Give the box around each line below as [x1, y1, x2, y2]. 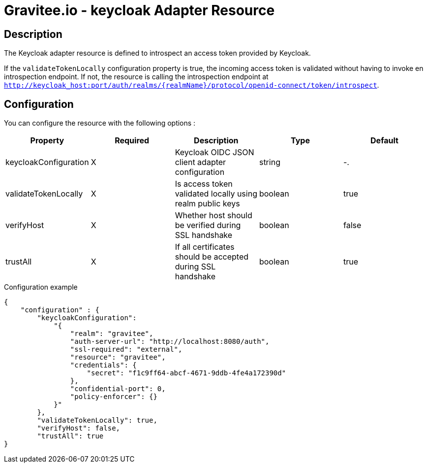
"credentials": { [70, 361, 137, 369]
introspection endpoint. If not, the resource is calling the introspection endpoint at [4, 72, 269, 81]
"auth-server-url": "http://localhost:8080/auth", [70, 337, 270, 346]
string [259, 157, 280, 167]
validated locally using [175, 189, 257, 199]
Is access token [175, 179, 233, 189]
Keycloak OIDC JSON [175, 147, 254, 158]
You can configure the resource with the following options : [4, 119, 196, 128]
